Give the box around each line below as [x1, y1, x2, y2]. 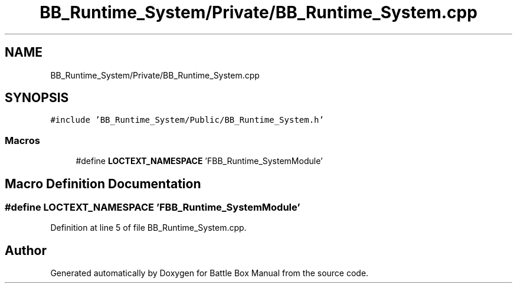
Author [5, 243, 47, 258]
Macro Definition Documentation [5, 176, 201, 191]
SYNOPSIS [5, 90, 69, 106]
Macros [5, 134, 40, 146]
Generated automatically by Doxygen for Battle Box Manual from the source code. [50, 268, 369, 279]
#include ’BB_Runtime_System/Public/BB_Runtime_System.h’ [50, 115, 324, 125]
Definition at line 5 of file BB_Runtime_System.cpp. [50, 222, 247, 233]
